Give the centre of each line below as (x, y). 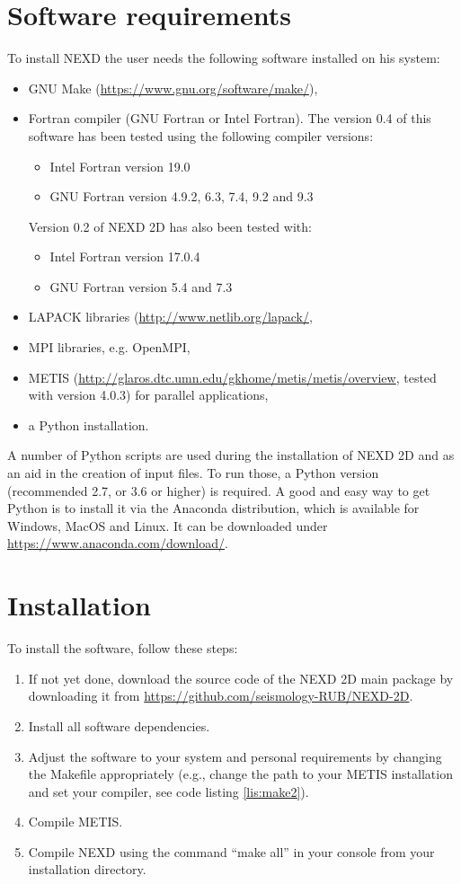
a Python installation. (89, 424)
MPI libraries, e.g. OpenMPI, (109, 347)
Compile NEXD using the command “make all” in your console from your (231, 851)
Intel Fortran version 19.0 (120, 166)
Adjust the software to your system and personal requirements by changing (235, 756)
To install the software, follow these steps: (123, 648)
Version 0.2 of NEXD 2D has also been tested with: (170, 226)
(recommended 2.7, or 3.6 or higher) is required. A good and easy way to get (219, 490)
